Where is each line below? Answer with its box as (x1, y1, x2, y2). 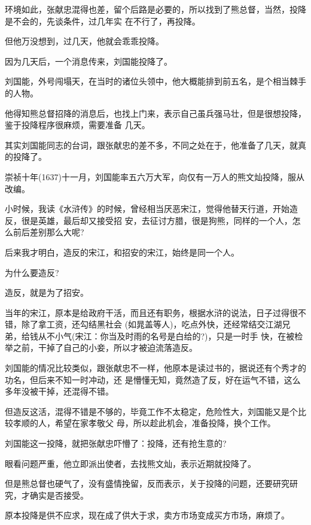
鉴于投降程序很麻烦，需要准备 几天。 (5, 119, 150, 131)
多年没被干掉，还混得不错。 (5, 385, 114, 397)
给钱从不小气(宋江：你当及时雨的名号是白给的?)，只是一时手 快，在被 (21, 329, 295, 342)
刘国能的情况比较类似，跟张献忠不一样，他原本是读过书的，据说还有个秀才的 (5, 362, 306, 374)
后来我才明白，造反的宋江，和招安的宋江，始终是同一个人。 (5, 245, 239, 258)
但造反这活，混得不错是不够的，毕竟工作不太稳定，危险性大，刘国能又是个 (5, 405, 298, 417)
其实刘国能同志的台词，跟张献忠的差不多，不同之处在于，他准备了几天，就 (5, 138, 298, 151)
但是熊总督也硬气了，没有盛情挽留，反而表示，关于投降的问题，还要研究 (5, 477, 289, 490)
